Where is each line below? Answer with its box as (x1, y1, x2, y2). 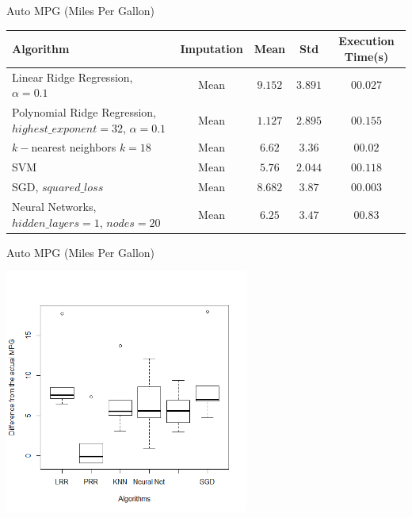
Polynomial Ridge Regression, (12, 103, 156, 120)
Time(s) (344, 48, 389, 64)
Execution (338, 33, 395, 49)
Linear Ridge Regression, (12, 68, 133, 85)
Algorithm (12, 40, 70, 56)
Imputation (180, 40, 243, 56)
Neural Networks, (12, 198, 97, 214)
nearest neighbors (31, 139, 116, 155)
